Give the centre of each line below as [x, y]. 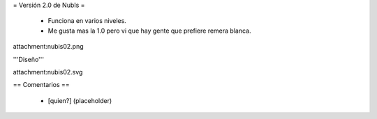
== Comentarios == [41, 85]
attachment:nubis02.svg [48, 72]
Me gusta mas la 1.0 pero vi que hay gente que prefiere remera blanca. [149, 31]
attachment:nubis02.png [48, 47]
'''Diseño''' [29, 59]
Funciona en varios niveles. [87, 21]
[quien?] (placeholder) [80, 100]
